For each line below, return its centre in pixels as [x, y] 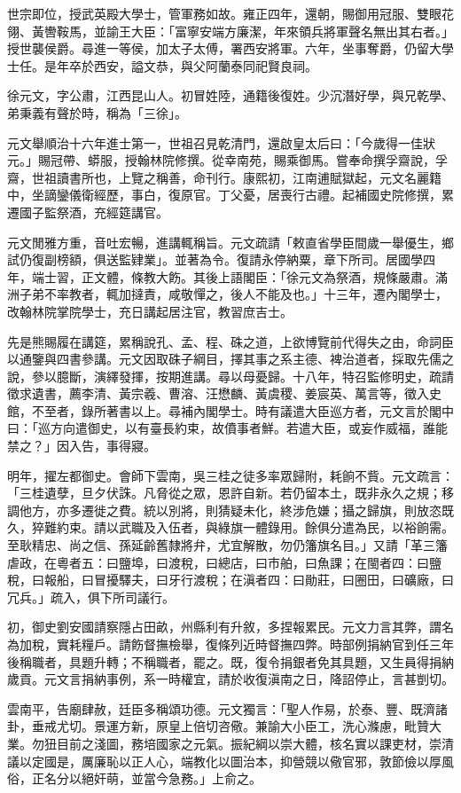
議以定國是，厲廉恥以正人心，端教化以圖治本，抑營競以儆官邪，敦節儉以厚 [224, 761]
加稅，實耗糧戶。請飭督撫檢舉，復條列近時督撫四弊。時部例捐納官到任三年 [236, 644]
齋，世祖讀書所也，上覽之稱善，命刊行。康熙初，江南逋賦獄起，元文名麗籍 [224, 177]
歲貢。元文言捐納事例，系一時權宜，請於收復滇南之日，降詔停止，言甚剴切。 [230, 679]
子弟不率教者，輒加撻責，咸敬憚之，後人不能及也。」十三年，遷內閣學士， [233, 294]
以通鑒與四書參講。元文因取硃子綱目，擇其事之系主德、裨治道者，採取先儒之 [230, 359]
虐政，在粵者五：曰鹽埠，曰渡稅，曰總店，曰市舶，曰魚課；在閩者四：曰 [218, 562]
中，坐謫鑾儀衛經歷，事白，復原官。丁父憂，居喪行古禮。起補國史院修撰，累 [230, 195]
